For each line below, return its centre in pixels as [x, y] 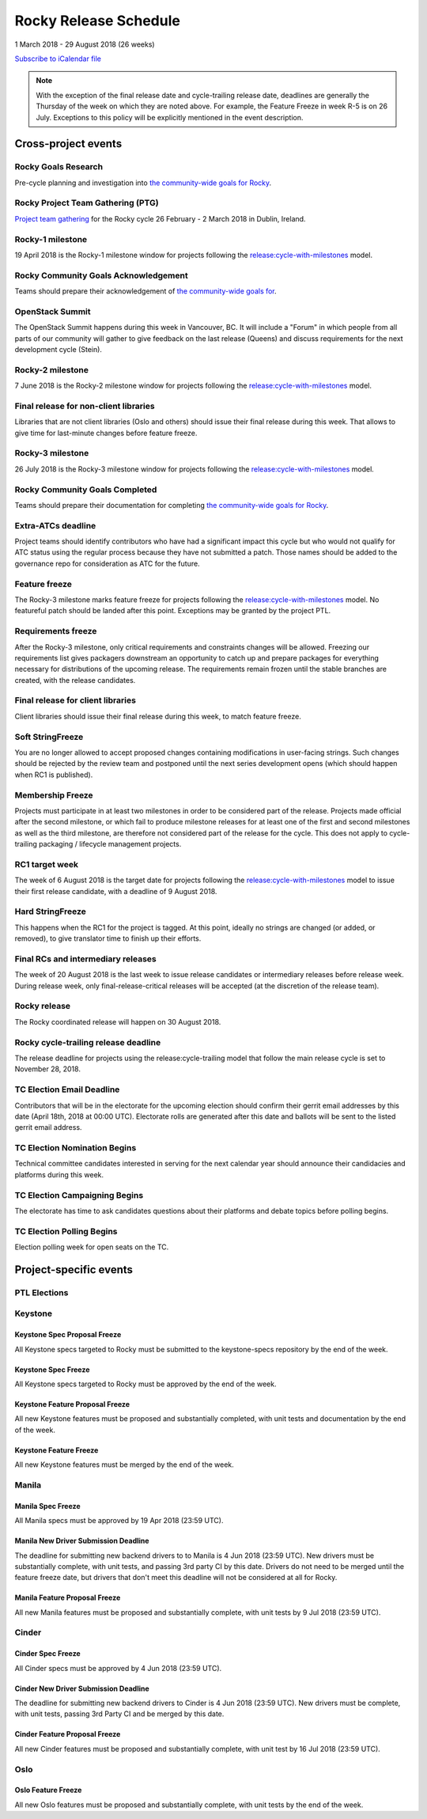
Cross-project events [68, 144]
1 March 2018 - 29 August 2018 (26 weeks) [85, 44]
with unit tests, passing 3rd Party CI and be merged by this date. [119, 1714]
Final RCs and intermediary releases [86, 959]
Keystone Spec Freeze [52, 1370]
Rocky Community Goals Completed [86, 489]
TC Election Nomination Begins [76, 1148]
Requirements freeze [56, 631]
